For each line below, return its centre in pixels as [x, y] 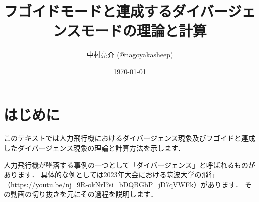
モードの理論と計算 [143, 31]
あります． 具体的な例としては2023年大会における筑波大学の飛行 [110, 174]
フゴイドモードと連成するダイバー [116, 11]
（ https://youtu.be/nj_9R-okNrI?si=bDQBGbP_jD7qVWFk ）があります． [123, 184]
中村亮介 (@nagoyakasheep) [130, 55]
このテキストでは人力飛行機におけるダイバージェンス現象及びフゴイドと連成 [129, 138]
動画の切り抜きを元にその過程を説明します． [84, 194]
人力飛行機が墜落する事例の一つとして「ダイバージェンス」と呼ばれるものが [129, 164]
